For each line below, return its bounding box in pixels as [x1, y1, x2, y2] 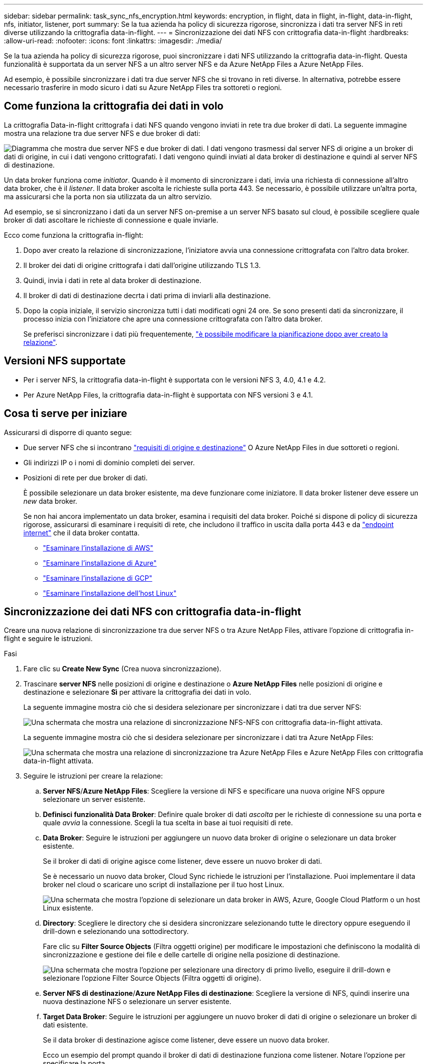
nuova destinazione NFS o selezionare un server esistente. [43, 997, 232, 1006]
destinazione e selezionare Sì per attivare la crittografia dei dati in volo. [23, 688, 252, 697]
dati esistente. [43, 1021, 88, 1029]
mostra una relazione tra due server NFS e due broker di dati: [4, 129, 200, 137]
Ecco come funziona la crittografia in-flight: [4, 230, 143, 239]
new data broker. [23, 496, 78, 505]
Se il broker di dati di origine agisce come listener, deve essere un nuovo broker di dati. [43, 857, 322, 866]
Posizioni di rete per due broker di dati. [23, 473, 148, 482]
